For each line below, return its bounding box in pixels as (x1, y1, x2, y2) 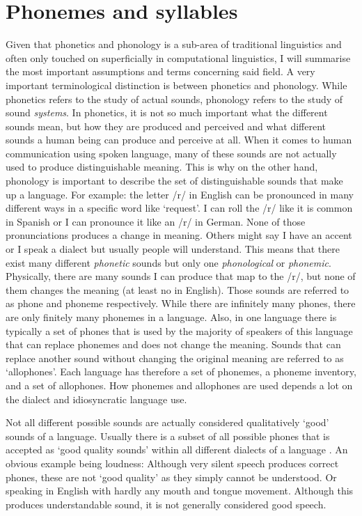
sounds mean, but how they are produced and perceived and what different (6, 118, 326, 133)
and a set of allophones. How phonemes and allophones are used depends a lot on (6, 377, 353, 392)
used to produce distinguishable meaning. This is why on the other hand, (6, 159, 318, 174)
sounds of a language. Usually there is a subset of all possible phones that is (6, 428, 330, 443)
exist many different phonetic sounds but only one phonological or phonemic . (6, 255, 331, 269)
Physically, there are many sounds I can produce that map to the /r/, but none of (6, 269, 356, 283)
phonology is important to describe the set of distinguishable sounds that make (6, 173, 343, 188)
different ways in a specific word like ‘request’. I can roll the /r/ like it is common (6, 201, 353, 215)
